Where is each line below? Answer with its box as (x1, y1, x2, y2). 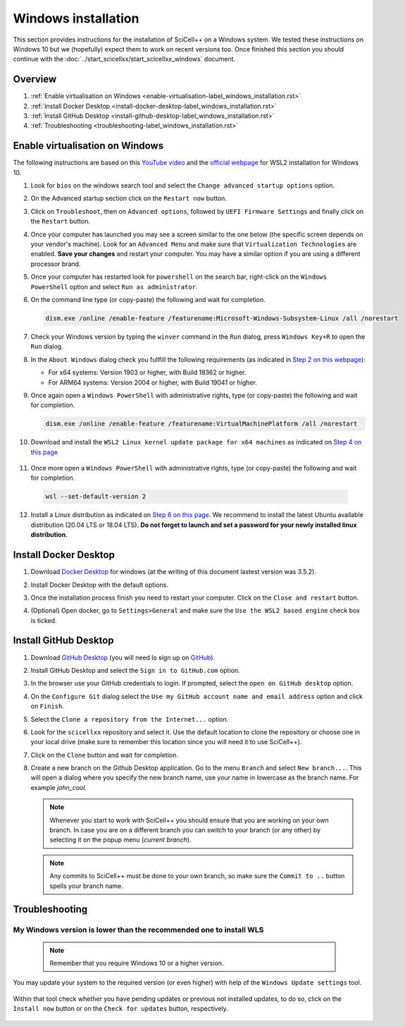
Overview (13, 73, 57, 85)
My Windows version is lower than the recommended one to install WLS (13, 925, 264, 935)
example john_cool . (30, 783, 87, 791)
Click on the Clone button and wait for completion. (30, 750, 179, 759)
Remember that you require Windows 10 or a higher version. (49, 959, 224, 967)
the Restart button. (30, 217, 91, 226)
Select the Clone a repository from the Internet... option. (30, 715, 229, 723)
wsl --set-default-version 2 (45, 492, 147, 501)
